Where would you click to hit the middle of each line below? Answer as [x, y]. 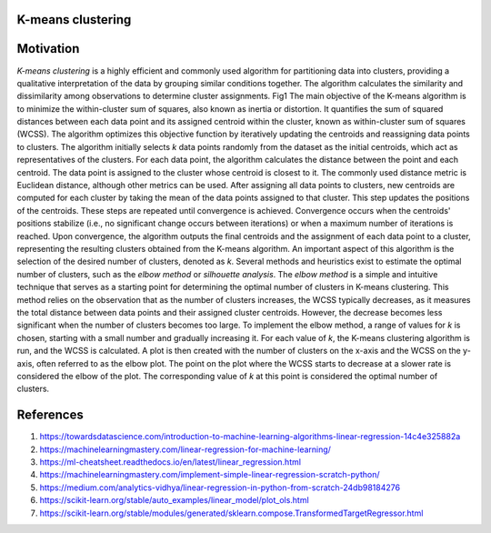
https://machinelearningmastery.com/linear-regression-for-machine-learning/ [185, 449]
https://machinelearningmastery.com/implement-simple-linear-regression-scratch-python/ [210, 475]
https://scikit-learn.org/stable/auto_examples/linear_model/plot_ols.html [174, 500]
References [50, 415]
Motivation [48, 49]
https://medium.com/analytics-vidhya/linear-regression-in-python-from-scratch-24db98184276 [220, 488]
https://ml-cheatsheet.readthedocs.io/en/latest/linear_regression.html [170, 462]
